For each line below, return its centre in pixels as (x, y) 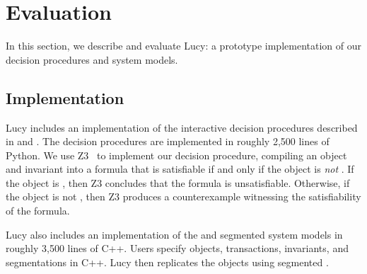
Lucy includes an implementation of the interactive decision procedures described (182, 127)
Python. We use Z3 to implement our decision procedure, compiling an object (176, 155)
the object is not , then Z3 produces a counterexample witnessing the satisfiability (183, 196)
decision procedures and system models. (92, 59)
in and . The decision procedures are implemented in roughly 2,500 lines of (168, 141)
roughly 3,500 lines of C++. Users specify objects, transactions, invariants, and (177, 248)
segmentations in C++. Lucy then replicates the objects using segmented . (167, 262)
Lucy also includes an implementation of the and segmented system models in (174, 234)
